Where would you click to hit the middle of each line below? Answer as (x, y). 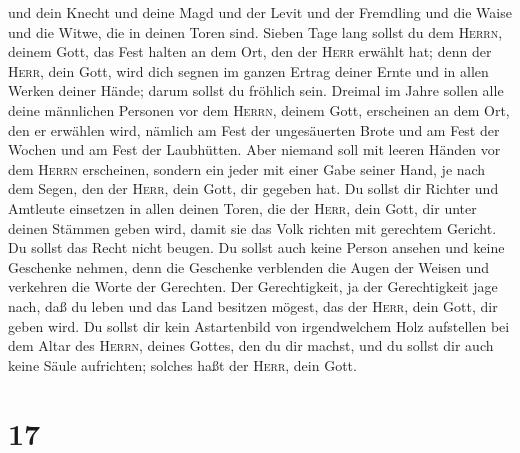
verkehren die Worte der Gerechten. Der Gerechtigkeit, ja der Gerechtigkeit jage (253, 286)
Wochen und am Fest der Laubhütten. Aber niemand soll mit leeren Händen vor (254, 149)
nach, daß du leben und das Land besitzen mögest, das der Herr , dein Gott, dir (253, 305)
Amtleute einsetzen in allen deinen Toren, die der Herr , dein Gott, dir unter (242, 207)
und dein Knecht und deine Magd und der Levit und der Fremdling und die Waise (260, 12)
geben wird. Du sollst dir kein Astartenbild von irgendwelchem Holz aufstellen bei (259, 325)
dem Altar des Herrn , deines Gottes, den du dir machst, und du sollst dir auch (251, 345)
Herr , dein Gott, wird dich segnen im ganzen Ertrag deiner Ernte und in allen (248, 70)
